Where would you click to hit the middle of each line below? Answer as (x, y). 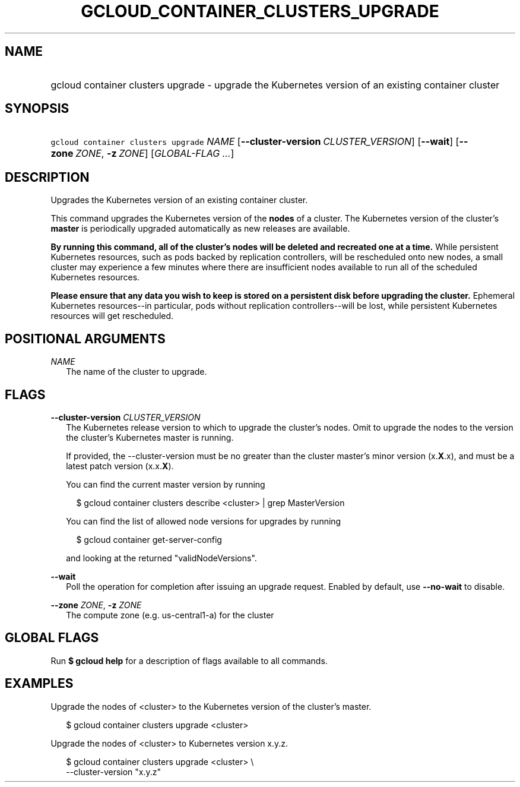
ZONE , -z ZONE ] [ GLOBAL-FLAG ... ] (155, 154)
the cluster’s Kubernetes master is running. (150, 437)
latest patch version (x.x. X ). (120, 466)
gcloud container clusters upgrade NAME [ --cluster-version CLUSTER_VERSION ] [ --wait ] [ (255, 142)
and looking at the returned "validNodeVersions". (161, 558)
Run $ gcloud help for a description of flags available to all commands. (189, 660)
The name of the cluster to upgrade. (137, 372)
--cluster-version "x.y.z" (114, 772)
